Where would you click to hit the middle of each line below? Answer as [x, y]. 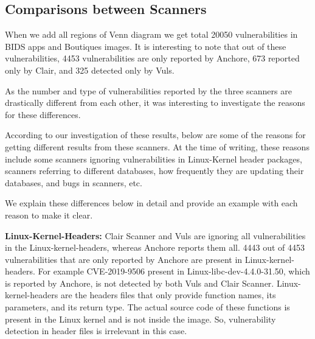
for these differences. [43, 114]
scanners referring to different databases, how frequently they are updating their [154, 171]
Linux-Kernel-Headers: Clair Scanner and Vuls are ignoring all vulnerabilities [155, 235]
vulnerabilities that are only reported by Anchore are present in [124, 259]
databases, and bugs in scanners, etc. [74, 182]
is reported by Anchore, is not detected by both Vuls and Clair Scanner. [140, 283]
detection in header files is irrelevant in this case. [96, 331]
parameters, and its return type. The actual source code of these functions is [147, 307]
